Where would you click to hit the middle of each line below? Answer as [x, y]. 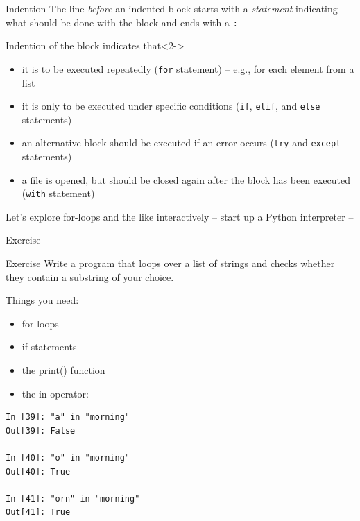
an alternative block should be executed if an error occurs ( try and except [181, 143]
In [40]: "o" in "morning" [68, 458]
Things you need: [42, 300]
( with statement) [58, 193]
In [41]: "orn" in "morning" [73, 498]
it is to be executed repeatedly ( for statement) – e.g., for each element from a [188, 68]
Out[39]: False [41, 430]
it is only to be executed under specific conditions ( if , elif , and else [171, 106]
